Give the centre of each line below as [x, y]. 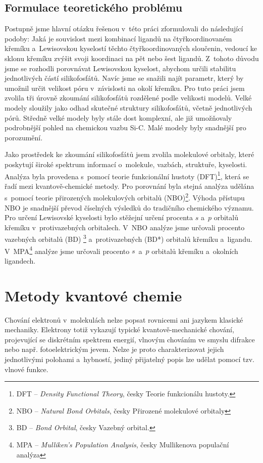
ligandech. [20, 260]
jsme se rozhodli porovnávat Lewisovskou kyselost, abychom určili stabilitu [120, 68]
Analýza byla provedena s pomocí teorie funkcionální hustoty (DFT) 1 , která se [127, 175]
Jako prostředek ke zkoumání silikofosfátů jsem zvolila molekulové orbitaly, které [129, 154]
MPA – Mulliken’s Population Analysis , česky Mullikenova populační [123, 444]
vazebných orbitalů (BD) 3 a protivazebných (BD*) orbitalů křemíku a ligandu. [128, 238]
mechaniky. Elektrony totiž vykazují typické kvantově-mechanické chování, [119, 329]
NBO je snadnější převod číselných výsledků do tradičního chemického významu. [129, 207]
